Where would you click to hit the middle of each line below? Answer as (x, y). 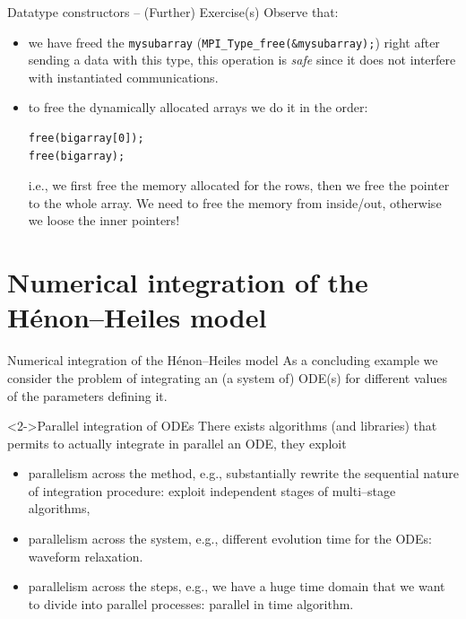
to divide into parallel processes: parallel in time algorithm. (191, 603)
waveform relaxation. (86, 556)
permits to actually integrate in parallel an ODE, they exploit (177, 443)
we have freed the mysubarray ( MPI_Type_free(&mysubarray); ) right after (234, 42)
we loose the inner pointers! (104, 220)
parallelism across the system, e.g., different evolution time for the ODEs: (230, 539)
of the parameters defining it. (87, 395)
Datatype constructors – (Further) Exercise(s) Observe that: (173, 12)
